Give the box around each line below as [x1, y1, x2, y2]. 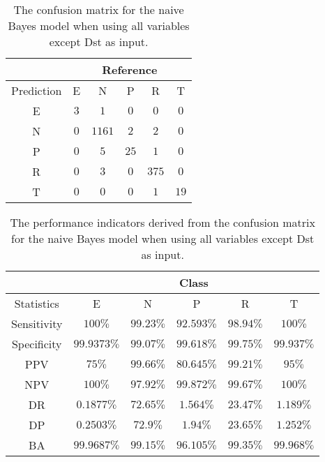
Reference [102, 61, 158, 77]
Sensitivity [11, 315, 63, 331]
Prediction [11, 82, 62, 98]
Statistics [14, 295, 59, 311]
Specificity [11, 336, 62, 352]
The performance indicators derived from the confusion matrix [10, 214, 315, 230]
